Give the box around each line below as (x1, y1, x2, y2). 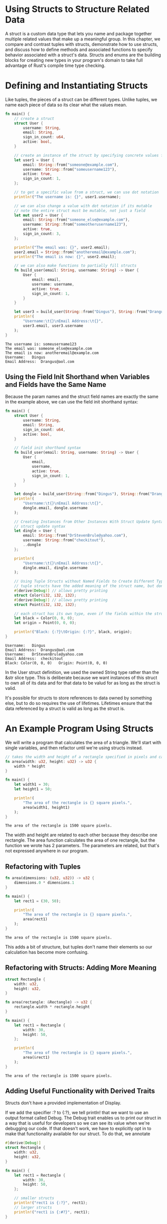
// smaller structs (14, 1196, 55, 1201)
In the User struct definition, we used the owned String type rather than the (5, 669, 159, 675)
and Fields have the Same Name (5, 380, 107, 389)
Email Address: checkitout (5, 656, 64, 661)
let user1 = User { (14, 157, 55, 163)
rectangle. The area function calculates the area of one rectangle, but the (5, 837, 156, 843)
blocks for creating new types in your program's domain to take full (5, 57, 143, 63)
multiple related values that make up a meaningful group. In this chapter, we (5, 36, 161, 42)
